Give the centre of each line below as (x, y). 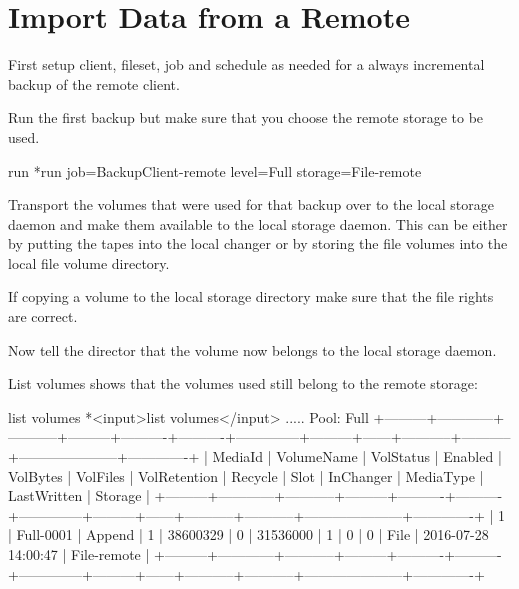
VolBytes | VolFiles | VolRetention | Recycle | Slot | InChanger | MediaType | (246, 475)
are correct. (43, 316)
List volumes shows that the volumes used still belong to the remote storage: (243, 383)
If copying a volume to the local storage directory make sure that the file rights (251, 296)
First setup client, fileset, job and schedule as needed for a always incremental (246, 64)
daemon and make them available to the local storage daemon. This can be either (258, 223)
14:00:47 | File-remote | (79, 554)
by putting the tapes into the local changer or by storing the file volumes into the (258, 243)
